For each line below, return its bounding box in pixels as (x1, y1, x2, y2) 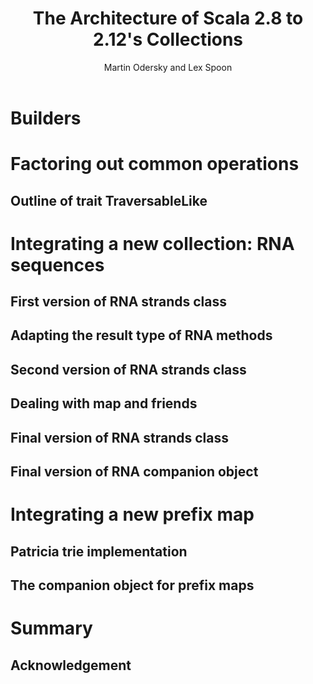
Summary (10, 617, 93, 640)
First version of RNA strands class (10, 293, 228, 311)
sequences (10, 253, 105, 276)
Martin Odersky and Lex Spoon (103, 61, 233, 73)
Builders (10, 107, 82, 129)
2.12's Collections (92, 28, 244, 51)
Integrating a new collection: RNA (10, 232, 295, 255)
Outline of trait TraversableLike (10, 192, 208, 209)
